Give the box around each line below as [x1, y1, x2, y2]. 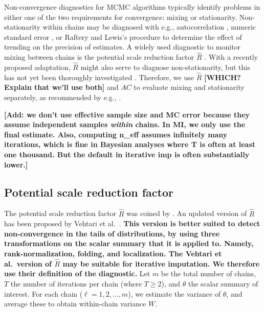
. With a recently [204, 52, 258, 62]
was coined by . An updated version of [126, 208, 247, 219]
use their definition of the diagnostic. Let [4, 268, 150, 279]
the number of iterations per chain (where [10, 278, 142, 289]
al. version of [4, 258, 52, 269]
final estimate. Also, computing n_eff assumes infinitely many [4, 129, 228, 139]
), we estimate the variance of [128, 288, 221, 299]
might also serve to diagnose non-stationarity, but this [80, 62, 250, 72]
